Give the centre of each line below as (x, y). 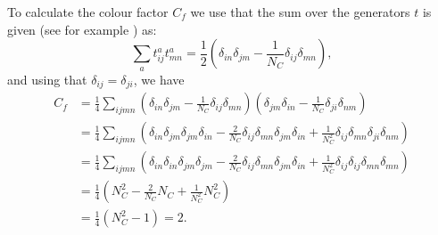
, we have (159, 79)
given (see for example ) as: (82, 29)
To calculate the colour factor (88, 12)
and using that (47, 79)
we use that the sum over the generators (300, 12)
